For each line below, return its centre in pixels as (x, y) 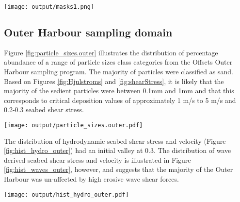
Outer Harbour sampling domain (88, 32)
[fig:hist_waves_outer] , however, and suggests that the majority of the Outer (119, 169)
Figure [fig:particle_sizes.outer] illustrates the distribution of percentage (111, 52)
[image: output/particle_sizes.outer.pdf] (73, 126)
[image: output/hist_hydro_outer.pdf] (66, 194)
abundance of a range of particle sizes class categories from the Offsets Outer (118, 62)
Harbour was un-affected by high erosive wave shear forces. (91, 179)
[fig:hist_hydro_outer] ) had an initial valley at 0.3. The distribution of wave (118, 150)
